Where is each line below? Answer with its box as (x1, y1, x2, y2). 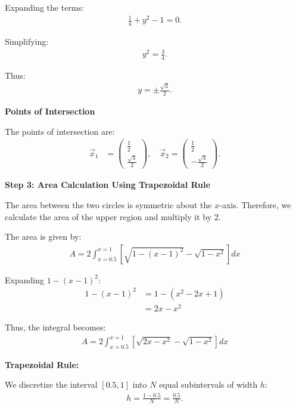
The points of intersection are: (5, 125, 115, 137)
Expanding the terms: (5, 1, 84, 13)
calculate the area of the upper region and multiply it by (5, 210, 212, 222)
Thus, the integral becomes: (5, 320, 106, 333)
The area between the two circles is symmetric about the (5, 198, 212, 211)
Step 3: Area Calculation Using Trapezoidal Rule (5, 178, 210, 191)
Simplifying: (5, 35, 49, 47)
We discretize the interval (5, 378, 98, 391)
